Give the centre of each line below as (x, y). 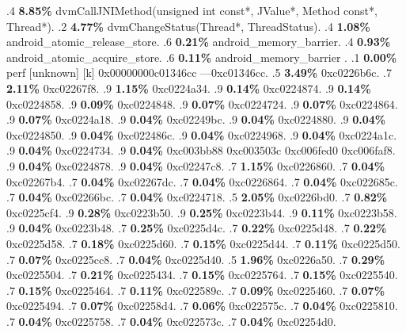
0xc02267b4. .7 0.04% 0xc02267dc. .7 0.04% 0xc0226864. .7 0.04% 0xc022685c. (202, 181)
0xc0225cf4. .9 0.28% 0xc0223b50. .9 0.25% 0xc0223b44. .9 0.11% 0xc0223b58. (202, 212)
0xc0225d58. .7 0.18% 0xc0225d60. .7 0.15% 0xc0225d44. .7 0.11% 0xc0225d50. (203, 243)
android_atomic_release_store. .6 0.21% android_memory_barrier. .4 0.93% (199, 42)
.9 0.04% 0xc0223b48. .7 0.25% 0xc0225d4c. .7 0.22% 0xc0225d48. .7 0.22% (197, 228)
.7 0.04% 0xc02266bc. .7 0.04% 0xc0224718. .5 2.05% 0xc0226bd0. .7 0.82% (197, 197)
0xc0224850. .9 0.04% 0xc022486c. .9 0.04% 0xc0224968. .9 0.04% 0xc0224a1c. (202, 134)
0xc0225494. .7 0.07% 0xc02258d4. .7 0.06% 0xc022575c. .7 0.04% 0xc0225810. (202, 306)
